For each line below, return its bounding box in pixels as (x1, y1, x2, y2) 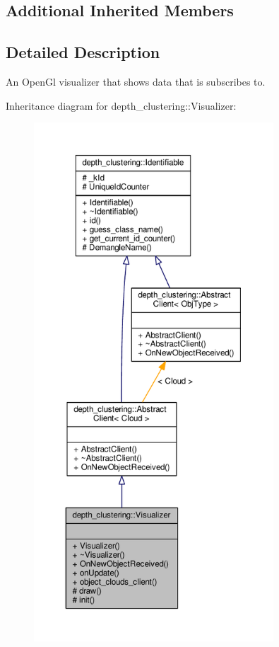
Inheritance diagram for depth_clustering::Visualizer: (6, 98, 237, 113)
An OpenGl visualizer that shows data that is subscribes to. (6, 74, 266, 88)
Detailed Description (6, 41, 160, 63)
